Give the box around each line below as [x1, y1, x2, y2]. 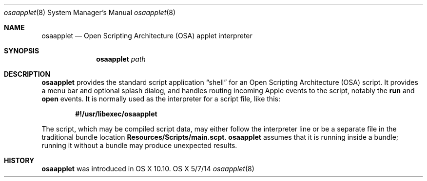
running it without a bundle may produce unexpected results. [41, 141, 237, 149]
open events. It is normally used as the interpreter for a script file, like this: [41, 95, 280, 103]
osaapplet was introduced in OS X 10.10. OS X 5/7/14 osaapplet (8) [41, 165, 254, 173]
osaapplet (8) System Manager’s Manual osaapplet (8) [4, 8, 176, 16]
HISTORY [4, 156, 35, 165]
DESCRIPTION [4, 70, 51, 78]
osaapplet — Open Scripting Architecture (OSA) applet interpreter [41, 32, 252, 40]
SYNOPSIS [4, 47, 39, 55]
